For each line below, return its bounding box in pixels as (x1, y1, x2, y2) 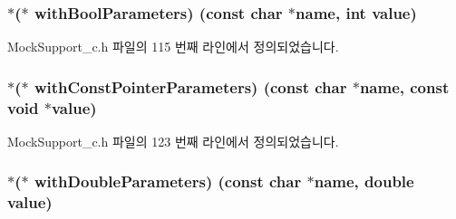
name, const (359, 75, 450, 98)
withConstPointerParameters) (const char (34, 75, 347, 98)
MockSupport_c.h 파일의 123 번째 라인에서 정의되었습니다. (7, 131, 339, 150)
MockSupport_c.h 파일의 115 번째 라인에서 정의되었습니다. (7, 37, 339, 56)
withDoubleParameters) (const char (34, 170, 302, 193)
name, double (314, 170, 414, 193)
